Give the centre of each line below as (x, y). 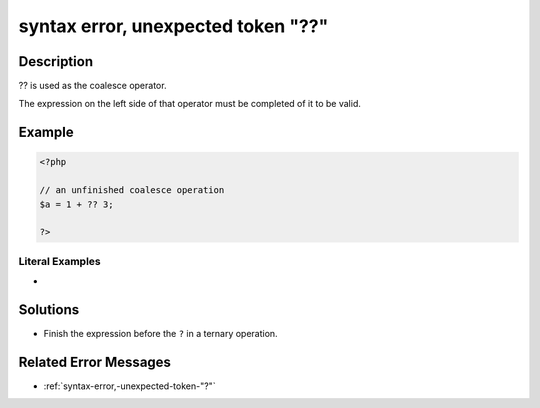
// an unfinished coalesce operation (132, 190)
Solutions (49, 309)
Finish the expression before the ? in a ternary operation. (161, 334)
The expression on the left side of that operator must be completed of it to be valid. (190, 104)
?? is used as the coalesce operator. (92, 86)
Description (56, 61)
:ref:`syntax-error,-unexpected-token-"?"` (129, 386)
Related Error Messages (95, 361)
